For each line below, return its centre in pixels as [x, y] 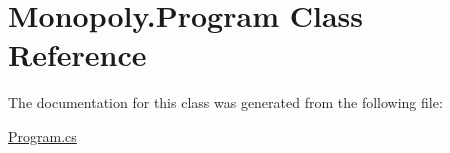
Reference [77, 54]
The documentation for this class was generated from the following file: [225, 102]
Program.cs [42, 135]
